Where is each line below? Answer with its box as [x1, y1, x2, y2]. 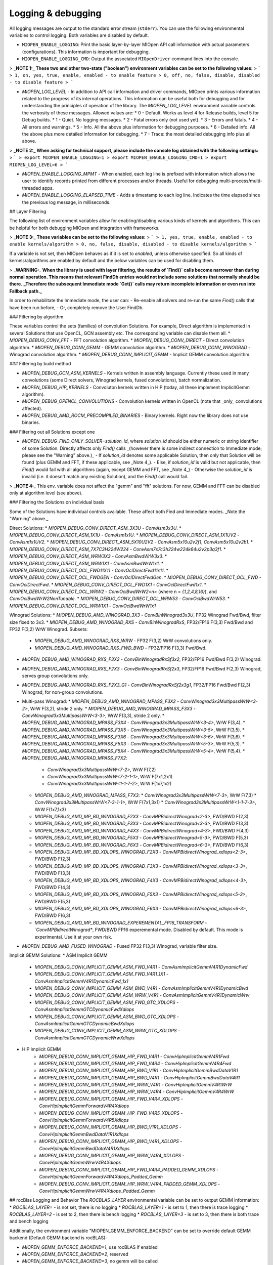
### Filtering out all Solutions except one [9, 429, 96, 435]
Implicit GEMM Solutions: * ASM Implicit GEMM [9, 952, 108, 958]
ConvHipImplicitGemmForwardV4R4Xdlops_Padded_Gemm [39, 1174, 163, 1180]
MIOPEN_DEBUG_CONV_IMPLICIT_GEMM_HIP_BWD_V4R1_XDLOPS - [39, 1138, 183, 1145]
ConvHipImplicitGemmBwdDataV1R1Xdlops [39, 1131, 129, 1137]
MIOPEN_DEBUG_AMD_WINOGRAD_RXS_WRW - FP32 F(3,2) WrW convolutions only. [34, 638, 212, 644]
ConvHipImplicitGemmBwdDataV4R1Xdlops [39, 1145, 130, 1151]
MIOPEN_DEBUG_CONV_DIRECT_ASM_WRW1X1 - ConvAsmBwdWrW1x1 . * [9, 560, 164, 566]
